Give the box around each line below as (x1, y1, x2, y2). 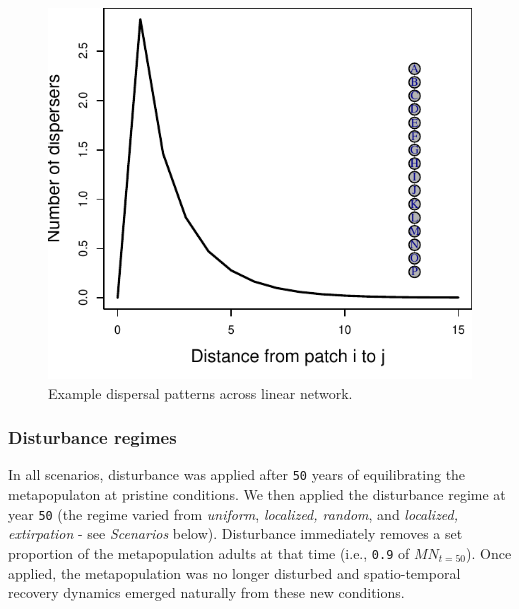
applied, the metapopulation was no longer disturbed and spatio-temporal (8, 562, 461, 583)
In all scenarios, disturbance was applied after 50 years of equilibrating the (8, 464, 466, 485)
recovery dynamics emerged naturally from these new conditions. (8, 582, 405, 603)
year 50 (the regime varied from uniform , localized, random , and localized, (8, 503, 459, 524)
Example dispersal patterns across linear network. (48, 382, 353, 403)
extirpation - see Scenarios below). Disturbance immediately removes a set (8, 523, 463, 544)
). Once (466, 542, 512, 563)
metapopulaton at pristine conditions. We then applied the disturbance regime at (8, 484, 506, 505)
